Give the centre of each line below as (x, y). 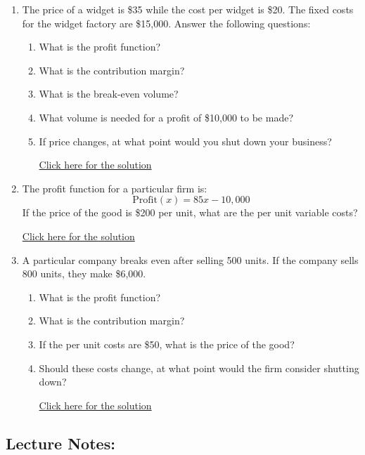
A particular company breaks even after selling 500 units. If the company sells (190, 259)
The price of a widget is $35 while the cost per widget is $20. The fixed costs (188, 9)
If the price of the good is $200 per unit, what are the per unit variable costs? (190, 212)
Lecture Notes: (60, 443)
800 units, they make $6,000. (84, 273)
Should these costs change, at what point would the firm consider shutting (199, 368)
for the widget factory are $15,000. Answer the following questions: (166, 23)
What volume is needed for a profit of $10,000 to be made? (166, 117)
